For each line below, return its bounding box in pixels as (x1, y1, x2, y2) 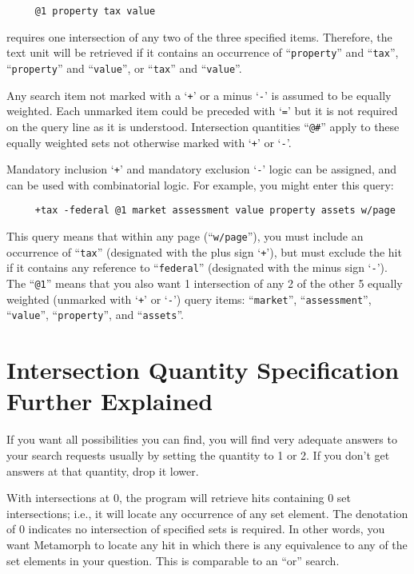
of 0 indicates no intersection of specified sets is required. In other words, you (6, 520, 385, 537)
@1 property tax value (34, 6, 156, 17)
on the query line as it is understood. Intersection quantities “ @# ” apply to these (6, 118, 400, 134)
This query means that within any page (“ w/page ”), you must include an (6, 228, 364, 245)
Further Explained (6, 385, 213, 417)
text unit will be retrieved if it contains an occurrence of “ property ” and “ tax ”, (6, 44, 399, 61)
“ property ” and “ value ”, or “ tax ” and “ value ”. (6, 59, 242, 76)
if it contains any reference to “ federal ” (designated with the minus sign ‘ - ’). (6, 259, 388, 276)
